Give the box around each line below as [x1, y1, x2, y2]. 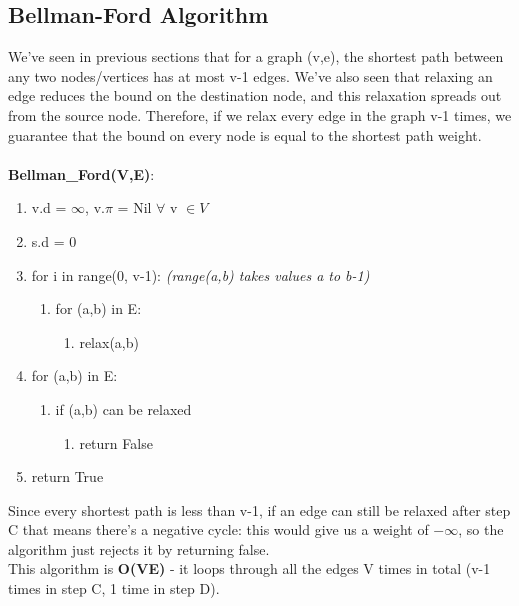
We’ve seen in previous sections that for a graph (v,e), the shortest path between [8, 46, 504, 67]
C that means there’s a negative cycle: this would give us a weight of [8, 519, 429, 540]
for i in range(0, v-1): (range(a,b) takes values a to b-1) [31, 264, 370, 285]
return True [31, 466, 104, 487]
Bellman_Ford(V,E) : [8, 163, 155, 184]
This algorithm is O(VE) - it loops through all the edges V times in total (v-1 [8, 558, 491, 579]
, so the [458, 519, 504, 540]
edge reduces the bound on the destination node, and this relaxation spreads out [8, 85, 502, 106]
